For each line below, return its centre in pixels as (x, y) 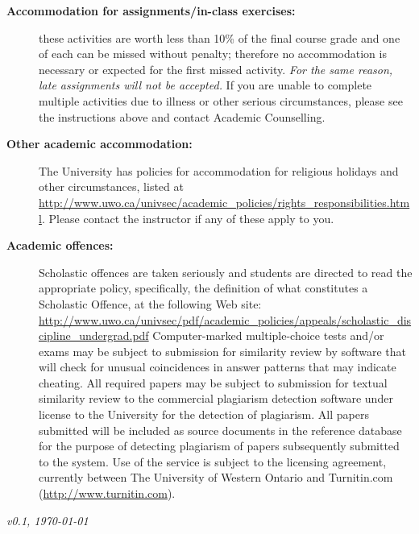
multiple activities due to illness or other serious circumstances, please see (221, 100)
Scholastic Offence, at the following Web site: (150, 303)
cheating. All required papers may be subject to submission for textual (213, 382)
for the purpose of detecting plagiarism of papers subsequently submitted (219, 446)
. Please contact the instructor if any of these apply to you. (188, 218)
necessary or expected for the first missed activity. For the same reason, (216, 69)
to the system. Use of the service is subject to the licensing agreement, (213, 461)
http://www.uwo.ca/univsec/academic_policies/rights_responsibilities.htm (224, 202)
